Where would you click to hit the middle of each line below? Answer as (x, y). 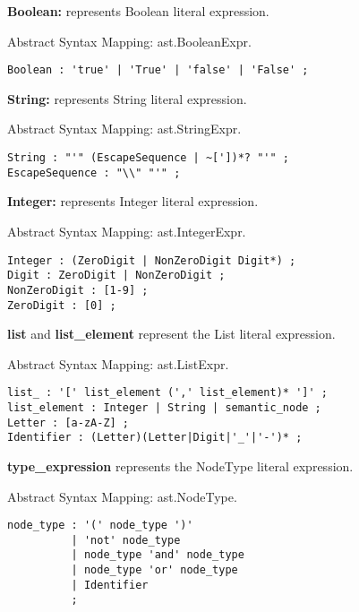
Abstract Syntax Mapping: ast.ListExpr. (118, 363)
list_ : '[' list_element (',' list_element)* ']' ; (167, 393)
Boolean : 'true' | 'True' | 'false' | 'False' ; (158, 70)
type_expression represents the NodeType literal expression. (180, 465)
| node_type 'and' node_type (158, 555)
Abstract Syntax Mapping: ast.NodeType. (122, 496)
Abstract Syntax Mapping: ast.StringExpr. (124, 129)
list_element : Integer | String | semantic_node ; (164, 408)
